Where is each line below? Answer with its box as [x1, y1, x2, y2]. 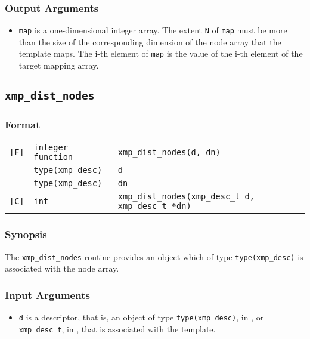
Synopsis [5, 227, 47, 242]
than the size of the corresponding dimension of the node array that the [18, 35, 281, 48]
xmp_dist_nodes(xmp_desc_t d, [117, 192, 255, 202]
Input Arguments [5, 287, 90, 302]
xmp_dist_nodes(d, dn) [117, 147, 221, 158]
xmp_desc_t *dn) [117, 201, 191, 211]
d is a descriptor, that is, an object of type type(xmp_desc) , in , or [18, 310, 264, 323]
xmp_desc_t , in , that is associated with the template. [18, 322, 216, 335]
